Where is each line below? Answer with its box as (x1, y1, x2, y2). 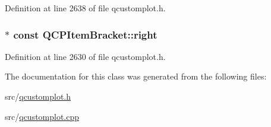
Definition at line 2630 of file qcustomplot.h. (5, 50, 166, 62)
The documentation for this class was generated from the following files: (5, 70, 267, 82)
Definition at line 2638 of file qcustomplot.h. (5, 2, 166, 14)
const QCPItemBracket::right (13, 27, 157, 42)
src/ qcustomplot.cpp (5, 110, 80, 122)
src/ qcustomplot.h (5, 90, 71, 102)
